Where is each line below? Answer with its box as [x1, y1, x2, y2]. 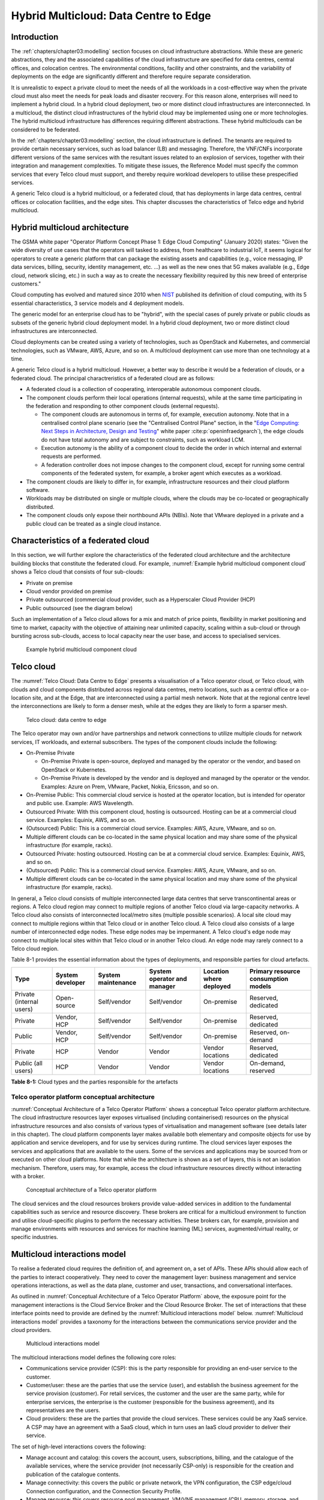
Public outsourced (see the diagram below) [26, 604, 133, 611]
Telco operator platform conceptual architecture [11, 1093, 155, 1101]
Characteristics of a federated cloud [11, 536, 149, 546]
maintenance [98, 978, 137, 986]
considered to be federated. [11, 126, 80, 133]
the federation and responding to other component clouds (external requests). [26, 403, 220, 410]
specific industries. [11, 1234, 58, 1241]
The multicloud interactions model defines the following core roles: [11, 1354, 176, 1361]
